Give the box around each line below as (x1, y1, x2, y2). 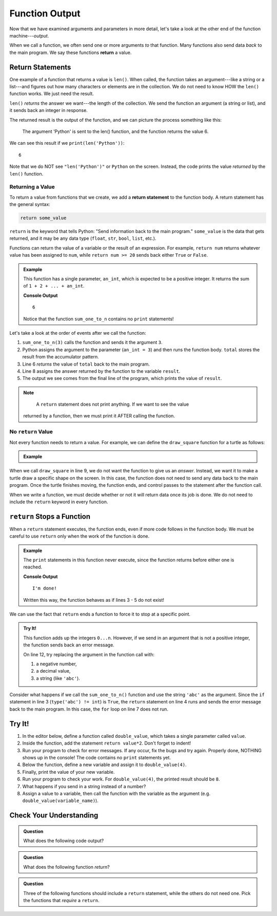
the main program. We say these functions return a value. (9, 49, 132, 55)
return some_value (20, 215, 67, 221)
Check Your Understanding (9, 811, 98, 820)
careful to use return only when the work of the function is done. (9, 533, 150, 539)
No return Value (9, 428, 53, 435)
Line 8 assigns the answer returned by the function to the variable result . (22, 368, 181, 374)
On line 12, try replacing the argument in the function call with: (23, 651, 155, 657)
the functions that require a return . (23, 898, 100, 904)
